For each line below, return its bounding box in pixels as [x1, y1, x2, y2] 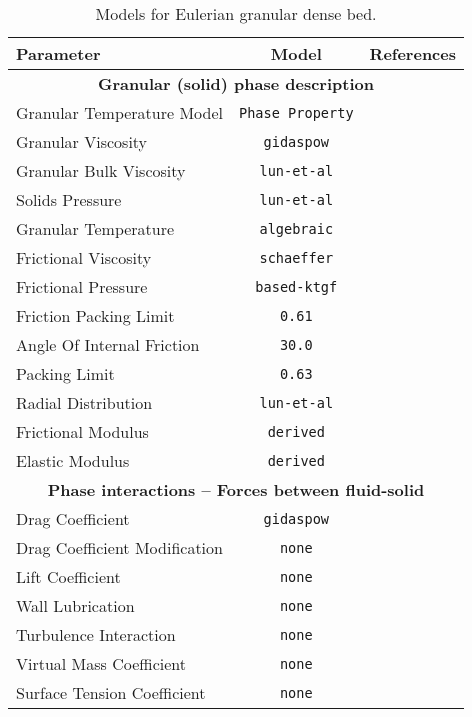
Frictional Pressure [16, 275, 148, 298]
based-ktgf [255, 278, 338, 295]
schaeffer [259, 249, 334, 266]
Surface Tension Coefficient [16, 681, 206, 704]
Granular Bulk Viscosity [16, 159, 186, 182]
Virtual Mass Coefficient [16, 652, 186, 675]
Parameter [16, 42, 101, 65]
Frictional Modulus [16, 420, 149, 443]
